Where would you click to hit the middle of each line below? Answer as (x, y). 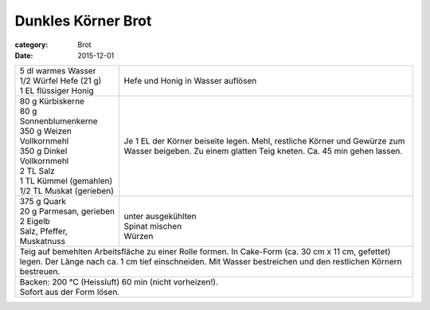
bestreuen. (40, 272)
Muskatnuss (42, 241)
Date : (24, 55)
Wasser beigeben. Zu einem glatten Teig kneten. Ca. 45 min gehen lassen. (263, 151)
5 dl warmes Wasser (58, 71)
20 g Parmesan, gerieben (67, 211)
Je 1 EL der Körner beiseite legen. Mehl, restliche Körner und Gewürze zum (264, 141)
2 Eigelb (35, 222)
